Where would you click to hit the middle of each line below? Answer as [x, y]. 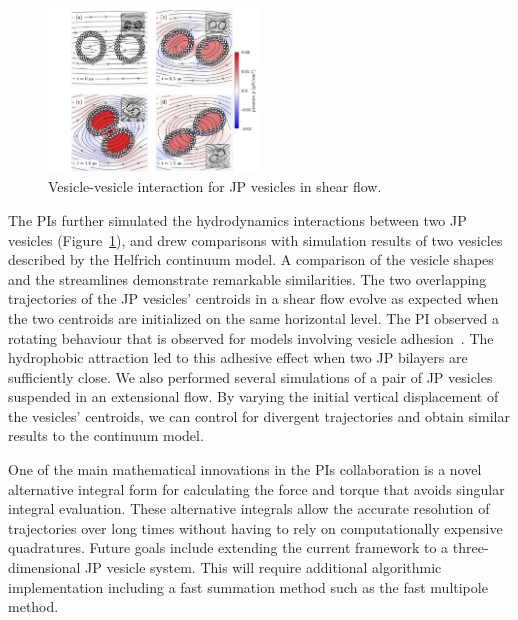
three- [470, 547]
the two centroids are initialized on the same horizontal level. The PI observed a [253, 317]
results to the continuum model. [106, 435]
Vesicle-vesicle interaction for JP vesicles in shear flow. [215, 186]
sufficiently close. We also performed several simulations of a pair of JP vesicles [250, 376]
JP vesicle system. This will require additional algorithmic [263, 567]
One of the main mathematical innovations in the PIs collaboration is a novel [245, 469]
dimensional [44, 567]
